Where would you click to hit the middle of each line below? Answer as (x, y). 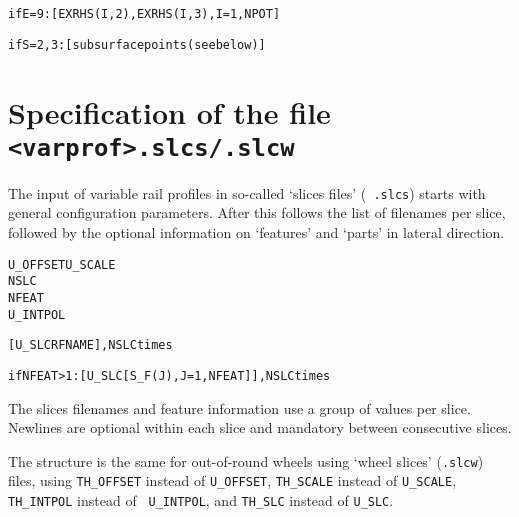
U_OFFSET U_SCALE (62, 264)
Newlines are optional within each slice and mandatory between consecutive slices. (260, 427)
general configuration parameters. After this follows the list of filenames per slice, (257, 212)
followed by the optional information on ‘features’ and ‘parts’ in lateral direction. (256, 232)
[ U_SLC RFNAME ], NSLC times (90, 345)
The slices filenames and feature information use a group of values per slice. (239, 407)
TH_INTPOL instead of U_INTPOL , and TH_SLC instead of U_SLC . (201, 500)
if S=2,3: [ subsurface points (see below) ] (137, 44)
